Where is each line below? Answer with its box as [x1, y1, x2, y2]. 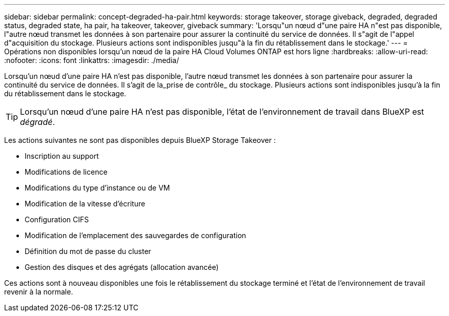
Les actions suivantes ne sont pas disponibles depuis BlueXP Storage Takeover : [4, 136, 276, 144]
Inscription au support [25, 152, 99, 160]
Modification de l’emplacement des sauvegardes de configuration [25, 231, 247, 240]
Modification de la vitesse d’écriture [25, 199, 146, 208]
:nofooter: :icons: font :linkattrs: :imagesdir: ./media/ [4, 56, 179, 65]
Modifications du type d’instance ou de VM [25, 183, 170, 192]
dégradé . [20, 117, 55, 127]
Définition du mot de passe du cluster [25, 247, 151, 256]
